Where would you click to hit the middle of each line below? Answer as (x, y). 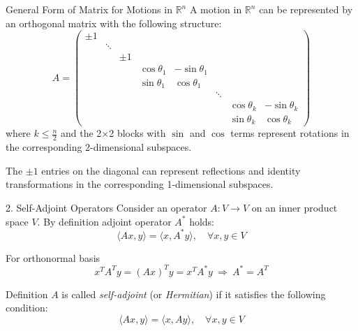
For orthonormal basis (53, 257)
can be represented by (306, 9)
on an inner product (294, 207)
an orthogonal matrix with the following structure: (114, 23)
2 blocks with (137, 133)
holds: (202, 221)
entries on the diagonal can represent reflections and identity (171, 170)
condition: (27, 308)
